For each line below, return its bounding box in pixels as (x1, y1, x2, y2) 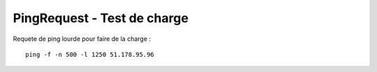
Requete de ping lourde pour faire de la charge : (13, 35, 151, 43)
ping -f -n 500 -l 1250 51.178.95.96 (25, 51, 155, 58)
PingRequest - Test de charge (13, 10, 188, 26)
